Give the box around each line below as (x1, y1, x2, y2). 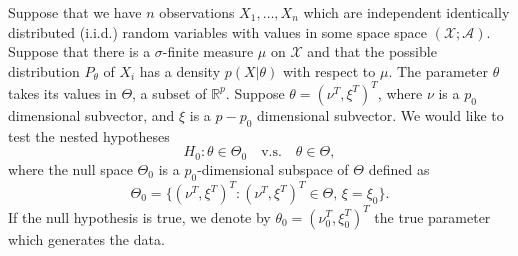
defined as (368, 158, 430, 179)
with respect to (282, 60, 376, 81)
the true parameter (374, 206, 491, 227)
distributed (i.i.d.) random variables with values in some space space (8, 21, 428, 42)
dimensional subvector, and (8, 104, 175, 125)
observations (159, 2, 235, 22)
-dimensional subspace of (197, 158, 349, 179)
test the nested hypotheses (8, 125, 170, 146)
